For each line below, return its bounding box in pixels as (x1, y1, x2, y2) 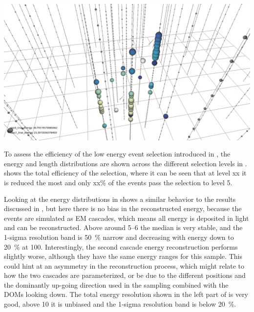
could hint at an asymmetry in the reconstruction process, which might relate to (4, 260, 245, 271)
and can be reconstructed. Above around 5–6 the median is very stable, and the (4, 222, 243, 233)
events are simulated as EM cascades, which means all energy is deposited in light (4, 213, 249, 223)
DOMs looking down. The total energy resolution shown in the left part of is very (4, 289, 249, 299)
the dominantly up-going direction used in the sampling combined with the (4, 279, 229, 290)
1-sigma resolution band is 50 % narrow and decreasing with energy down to (4, 232, 234, 242)
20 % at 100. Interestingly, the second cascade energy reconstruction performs (4, 241, 238, 252)
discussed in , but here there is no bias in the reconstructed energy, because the (4, 203, 242, 214)
